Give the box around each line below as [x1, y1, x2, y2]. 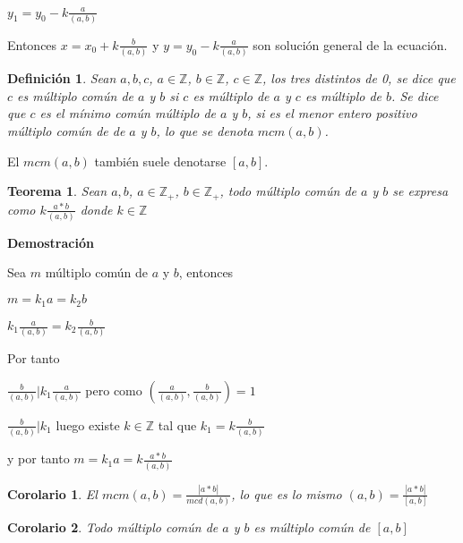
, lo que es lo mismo [231, 484, 342, 503]
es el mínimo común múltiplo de [39, 104, 216, 123]
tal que [158, 415, 197, 434]
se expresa [392, 182, 449, 200]
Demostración [7, 233, 94, 251]
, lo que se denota [156, 121, 253, 140]
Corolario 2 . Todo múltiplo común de [7, 518, 219, 537]
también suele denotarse [94, 151, 227, 170]
